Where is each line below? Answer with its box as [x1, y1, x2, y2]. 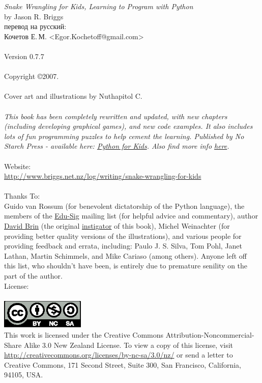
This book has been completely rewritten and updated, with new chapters [4, 111, 227, 121]
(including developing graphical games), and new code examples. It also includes [4, 121, 253, 131]
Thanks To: [4, 190, 40, 201]
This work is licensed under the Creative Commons [4, 330, 164, 340]
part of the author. [4, 270, 63, 281]
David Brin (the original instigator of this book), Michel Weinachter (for [4, 221, 230, 231]
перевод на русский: [4, 21, 67, 32]
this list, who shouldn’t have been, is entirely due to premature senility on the [4, 260, 248, 271]
